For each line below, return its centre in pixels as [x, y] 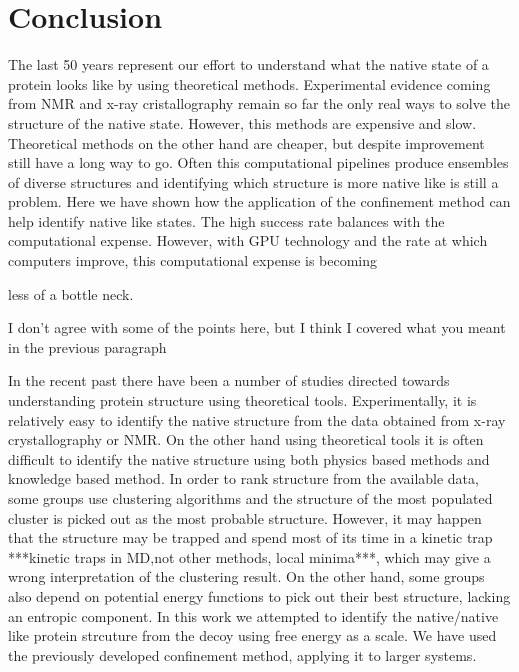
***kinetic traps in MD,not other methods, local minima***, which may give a [249, 556]
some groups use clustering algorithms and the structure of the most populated [250, 498]
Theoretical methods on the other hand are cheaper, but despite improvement [246, 142]
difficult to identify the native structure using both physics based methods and [249, 458]
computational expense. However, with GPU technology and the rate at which [248, 240]
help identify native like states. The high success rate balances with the [226, 220]
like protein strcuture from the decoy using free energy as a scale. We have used [252, 635]
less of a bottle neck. [71, 293]
